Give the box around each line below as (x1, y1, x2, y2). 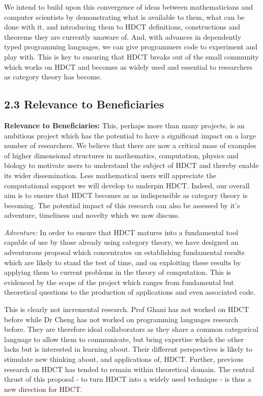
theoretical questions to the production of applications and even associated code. (4, 287, 255, 297)
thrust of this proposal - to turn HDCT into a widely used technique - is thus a (4, 374, 251, 384)
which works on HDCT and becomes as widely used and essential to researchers (4, 61, 253, 72)
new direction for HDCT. (4, 383, 82, 394)
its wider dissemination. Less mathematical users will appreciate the (4, 169, 216, 180)
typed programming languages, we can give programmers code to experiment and (4, 41, 258, 52)
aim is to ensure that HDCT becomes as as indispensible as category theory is (4, 190, 248, 201)
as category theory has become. (4, 71, 102, 82)
